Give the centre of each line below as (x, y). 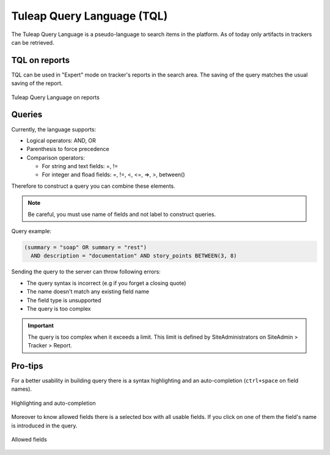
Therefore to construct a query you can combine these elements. (93, 186)
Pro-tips (27, 366)
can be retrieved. (33, 42)
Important (41, 326)
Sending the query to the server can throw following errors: (86, 272)
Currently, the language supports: (54, 129)
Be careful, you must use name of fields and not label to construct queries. (122, 214)
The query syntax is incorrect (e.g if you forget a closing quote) (106, 283)
